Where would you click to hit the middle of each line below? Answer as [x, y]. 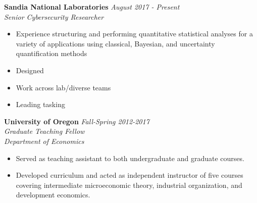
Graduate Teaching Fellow [44, 131]
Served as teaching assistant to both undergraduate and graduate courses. [130, 158]
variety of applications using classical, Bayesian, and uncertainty [115, 43]
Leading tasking [40, 104]
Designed [30, 70]
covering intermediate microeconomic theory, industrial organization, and [129, 185]
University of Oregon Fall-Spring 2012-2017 [77, 121]
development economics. [53, 195]
